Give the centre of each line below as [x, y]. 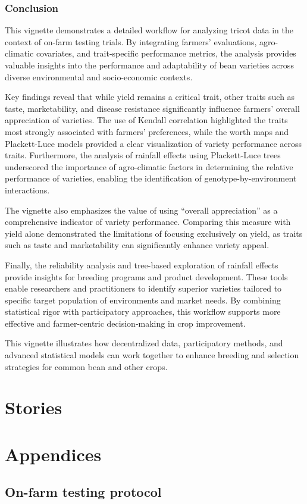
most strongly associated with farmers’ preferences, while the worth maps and [147, 131]
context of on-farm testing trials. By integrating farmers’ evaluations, [131, 41]
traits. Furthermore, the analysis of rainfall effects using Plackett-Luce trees [143, 155]
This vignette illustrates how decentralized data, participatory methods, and [144, 343]
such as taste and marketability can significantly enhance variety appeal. [137, 245]
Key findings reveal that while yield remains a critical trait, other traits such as [150, 97]
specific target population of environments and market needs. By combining [143, 300]
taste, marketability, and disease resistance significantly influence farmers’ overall [152, 108]
